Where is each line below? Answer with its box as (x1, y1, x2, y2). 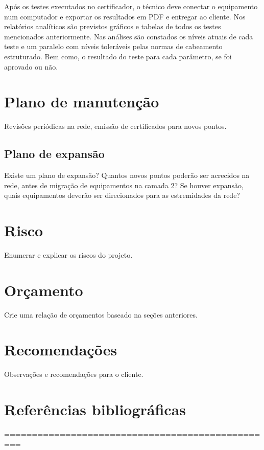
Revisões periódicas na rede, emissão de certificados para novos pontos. (4, 121, 227, 131)
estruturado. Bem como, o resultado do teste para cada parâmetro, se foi (4, 51, 232, 61)
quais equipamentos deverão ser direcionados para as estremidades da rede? (4, 190, 240, 200)
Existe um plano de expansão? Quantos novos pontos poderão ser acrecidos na (4, 170, 250, 181)
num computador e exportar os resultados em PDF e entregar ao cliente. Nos (4, 11, 246, 21)
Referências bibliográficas (4, 399, 186, 420)
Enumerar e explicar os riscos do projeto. (4, 249, 133, 260)
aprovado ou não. (4, 61, 58, 72)
